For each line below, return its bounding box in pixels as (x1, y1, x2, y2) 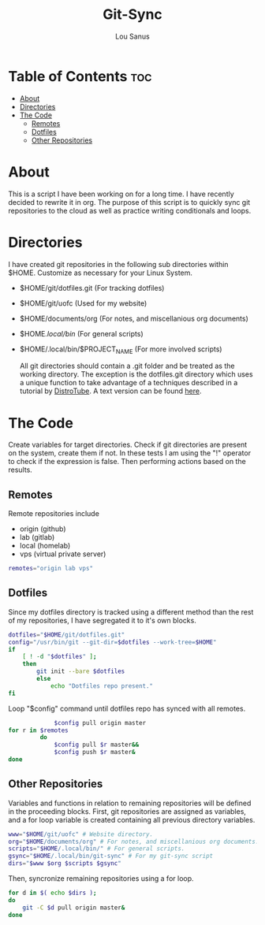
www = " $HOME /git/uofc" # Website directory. (8, 830, 154, 838)
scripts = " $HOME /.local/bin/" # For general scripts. (8, 845, 185, 853)
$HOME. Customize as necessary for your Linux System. (8, 268, 193, 277)
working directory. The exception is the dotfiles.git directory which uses (19, 370, 254, 379)
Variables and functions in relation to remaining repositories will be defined (8, 798, 252, 808)
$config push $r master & (54, 749, 136, 756)
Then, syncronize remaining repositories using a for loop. (8, 874, 195, 883)
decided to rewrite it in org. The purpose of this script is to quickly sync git (8, 197, 251, 206)
